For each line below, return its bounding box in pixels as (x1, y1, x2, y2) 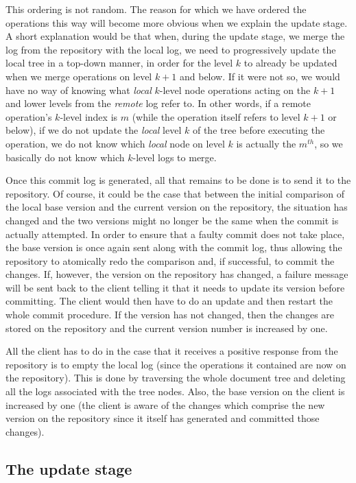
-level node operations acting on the (159, 82, 311, 97)
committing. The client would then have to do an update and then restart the (5, 294, 333, 308)
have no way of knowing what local (5, 82, 152, 97)
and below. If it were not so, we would (179, 69, 340, 83)
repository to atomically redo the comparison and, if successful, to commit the (5, 253, 335, 268)
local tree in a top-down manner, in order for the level (5, 56, 233, 70)
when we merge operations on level (5, 69, 152, 83)
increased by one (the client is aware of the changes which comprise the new (5, 397, 325, 412)
